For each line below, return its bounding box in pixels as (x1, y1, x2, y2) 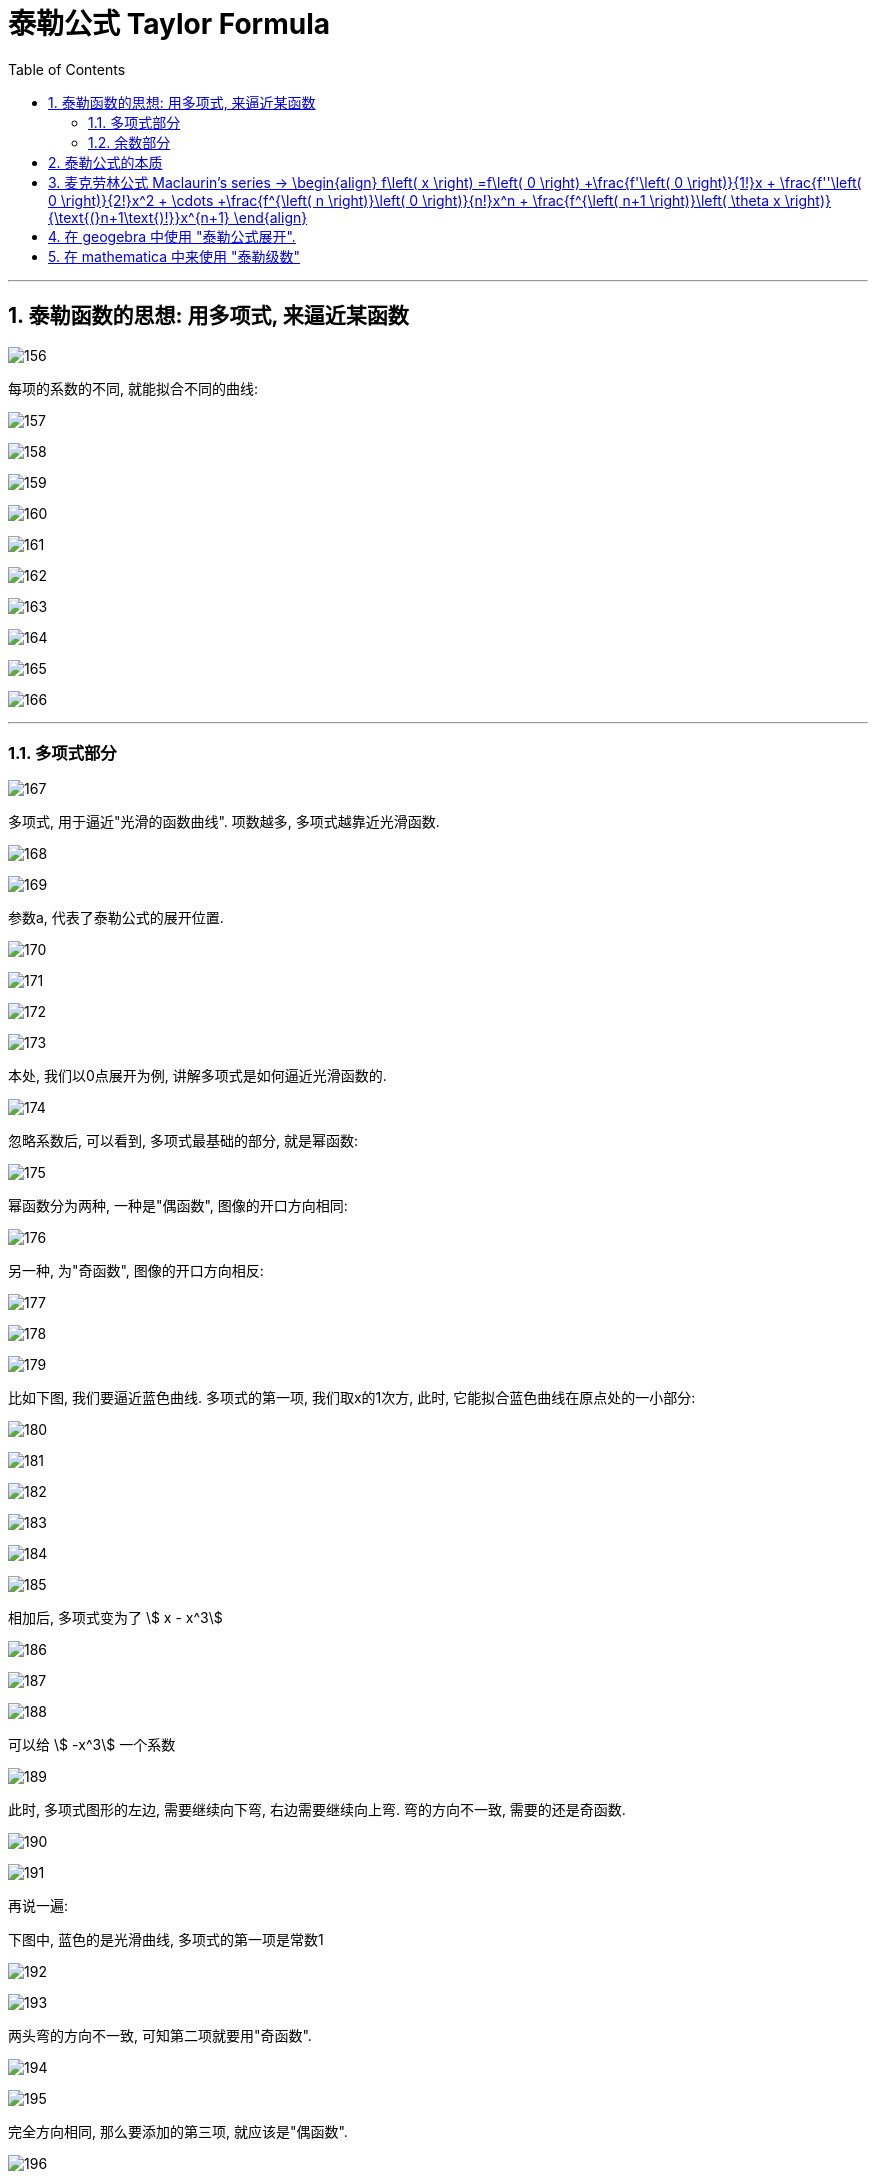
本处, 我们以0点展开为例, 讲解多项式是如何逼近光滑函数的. (8, 1067, 387, 1085)
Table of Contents (8, 60, 126, 78)
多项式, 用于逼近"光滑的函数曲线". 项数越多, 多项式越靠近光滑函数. (8, 813, 440, 831)
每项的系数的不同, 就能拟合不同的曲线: (8, 379, 259, 397)
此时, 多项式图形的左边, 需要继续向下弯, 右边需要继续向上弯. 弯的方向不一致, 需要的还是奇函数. (8, 1801, 626, 1819)
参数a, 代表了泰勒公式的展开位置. (8, 909, 224, 927)
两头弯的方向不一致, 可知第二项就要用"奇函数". (8, 2027, 312, 2045)
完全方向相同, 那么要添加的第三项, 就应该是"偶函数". (8, 2123, 348, 2141)
